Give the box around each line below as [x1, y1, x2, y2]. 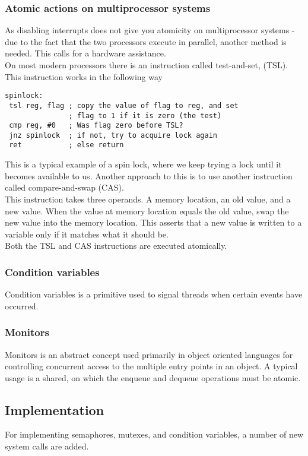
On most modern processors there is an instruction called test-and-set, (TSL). [5, 59, 288, 71]
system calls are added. [5, 440, 89, 452]
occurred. [5, 299, 39, 312]
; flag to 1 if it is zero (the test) [68, 111, 222, 120]
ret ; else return [9, 141, 124, 150]
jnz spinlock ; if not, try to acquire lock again [9, 131, 217, 140]
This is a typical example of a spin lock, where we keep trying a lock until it [5, 158, 282, 170]
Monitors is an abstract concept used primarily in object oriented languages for [5, 348, 293, 360]
